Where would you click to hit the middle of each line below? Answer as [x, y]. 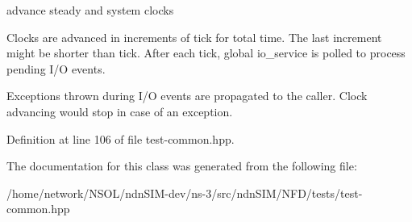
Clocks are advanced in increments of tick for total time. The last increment [194, 37]
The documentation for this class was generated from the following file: [182, 166]
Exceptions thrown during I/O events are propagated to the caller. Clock [187, 96]
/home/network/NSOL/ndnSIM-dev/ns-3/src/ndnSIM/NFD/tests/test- [185, 193]
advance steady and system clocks [90, 10]
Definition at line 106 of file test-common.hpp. [121, 138]
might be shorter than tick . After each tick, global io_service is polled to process [206, 53]
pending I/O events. [56, 68]
